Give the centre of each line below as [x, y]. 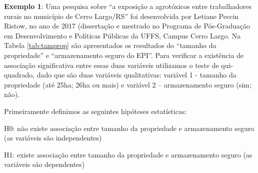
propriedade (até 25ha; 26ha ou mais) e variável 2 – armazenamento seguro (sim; [128, 84]
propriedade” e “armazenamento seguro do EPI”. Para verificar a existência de [124, 55]
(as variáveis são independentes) [53, 138]
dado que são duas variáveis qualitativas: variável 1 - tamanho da [136, 75]
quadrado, [19, 75]
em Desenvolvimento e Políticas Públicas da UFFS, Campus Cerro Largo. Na [122, 35]
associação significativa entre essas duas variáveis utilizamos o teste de [111, 65]
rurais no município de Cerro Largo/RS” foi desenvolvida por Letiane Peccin [121, 16]
